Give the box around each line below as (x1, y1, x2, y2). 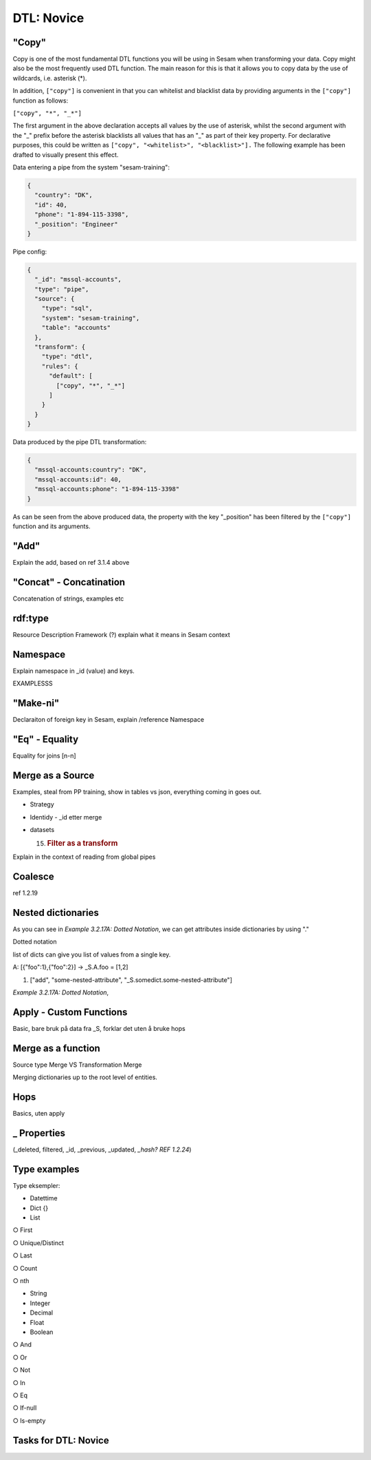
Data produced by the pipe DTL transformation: (12, 438, 147, 446)
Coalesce (12, 871, 54, 883)
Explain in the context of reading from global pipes (12, 853, 156, 861)
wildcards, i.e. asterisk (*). (12, 74, 87, 82)
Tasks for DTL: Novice (12, 1435, 109, 1446)
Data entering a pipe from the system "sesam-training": (12, 163, 170, 171)
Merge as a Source (12, 769, 95, 781)
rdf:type (12, 612, 49, 624)
